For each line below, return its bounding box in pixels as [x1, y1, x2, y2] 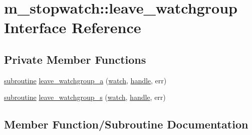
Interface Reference [4, 17, 141, 38]
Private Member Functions [4, 51, 146, 67]
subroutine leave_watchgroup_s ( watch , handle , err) [4, 92, 166, 102]
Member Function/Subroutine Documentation [4, 116, 248, 132]
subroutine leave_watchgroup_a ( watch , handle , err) [4, 75, 167, 85]
